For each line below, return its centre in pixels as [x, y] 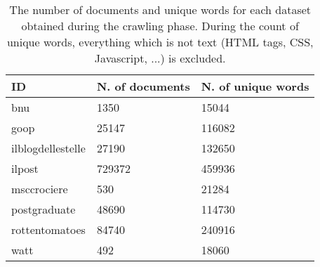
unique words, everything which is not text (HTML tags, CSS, [160, 42]
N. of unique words [255, 86]
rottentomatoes [48, 229]
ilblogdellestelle [48, 148]
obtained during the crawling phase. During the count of [160, 26]
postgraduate [44, 209]
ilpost [25, 168]
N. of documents [143, 86]
